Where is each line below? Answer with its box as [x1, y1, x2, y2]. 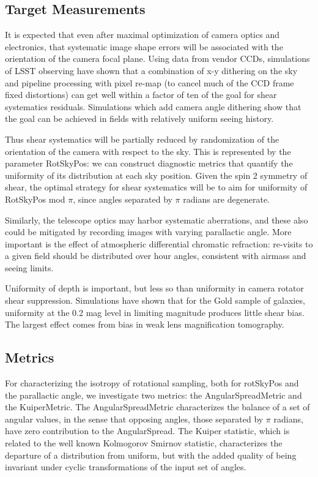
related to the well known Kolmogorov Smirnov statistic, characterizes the [5, 437, 283, 449]
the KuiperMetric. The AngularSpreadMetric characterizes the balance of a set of [5, 400, 310, 413]
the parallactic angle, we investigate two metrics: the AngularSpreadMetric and [5, 388, 302, 401]
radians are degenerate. [183, 192, 270, 205]
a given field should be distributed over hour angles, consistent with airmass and [5, 249, 306, 262]
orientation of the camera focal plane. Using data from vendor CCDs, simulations [5, 52, 310, 65]
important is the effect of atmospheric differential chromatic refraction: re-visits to [5, 237, 313, 250]
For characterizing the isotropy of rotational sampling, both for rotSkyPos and [5, 377, 299, 389]
